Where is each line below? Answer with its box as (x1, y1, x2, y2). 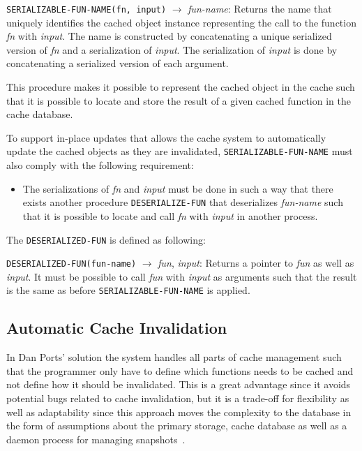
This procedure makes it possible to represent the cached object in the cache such (6, 80, 355, 94)
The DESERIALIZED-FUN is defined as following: (6, 232, 206, 246)
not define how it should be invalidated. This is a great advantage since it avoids (6, 377, 351, 392)
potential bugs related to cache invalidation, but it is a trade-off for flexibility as (6, 391, 349, 406)
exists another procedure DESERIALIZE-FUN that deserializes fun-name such (22, 195, 343, 209)
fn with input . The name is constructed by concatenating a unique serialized (6, 29, 332, 43)
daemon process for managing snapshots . (6, 431, 186, 446)
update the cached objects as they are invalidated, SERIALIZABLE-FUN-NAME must (6, 144, 353, 158)
